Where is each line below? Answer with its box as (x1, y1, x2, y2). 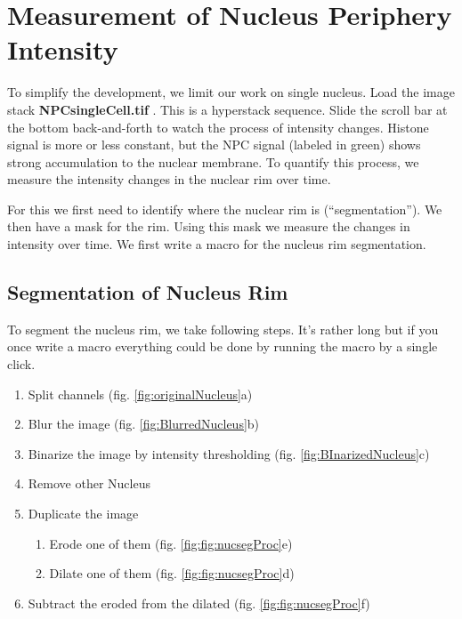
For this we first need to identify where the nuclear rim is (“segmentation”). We (7, 199, 442, 218)
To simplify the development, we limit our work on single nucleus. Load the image (7, 83, 455, 101)
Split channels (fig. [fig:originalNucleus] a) (28, 384, 253, 403)
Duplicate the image (28, 504, 139, 523)
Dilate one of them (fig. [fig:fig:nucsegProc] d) (49, 564, 295, 583)
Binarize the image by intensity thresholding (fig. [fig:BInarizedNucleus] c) (28, 444, 430, 462)
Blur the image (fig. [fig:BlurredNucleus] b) (28, 414, 260, 433)
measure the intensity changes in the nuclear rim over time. (7, 170, 331, 189)
